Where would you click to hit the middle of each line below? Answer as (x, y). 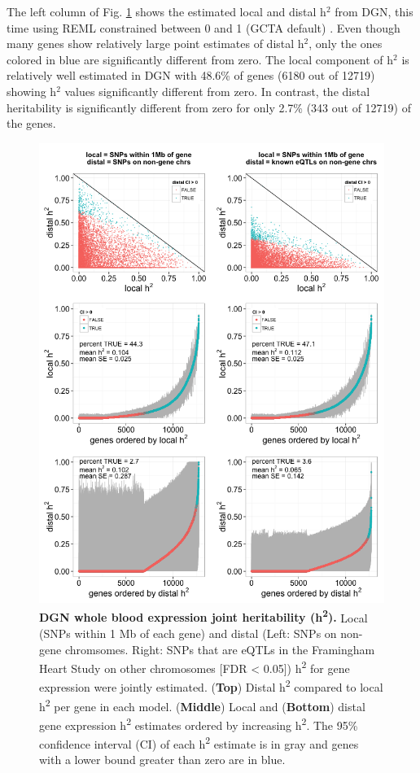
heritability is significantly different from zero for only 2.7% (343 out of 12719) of (209, 107)
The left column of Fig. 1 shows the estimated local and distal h (166, 11)
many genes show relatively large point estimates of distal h (155, 44)
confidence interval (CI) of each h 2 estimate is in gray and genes (199, 742)
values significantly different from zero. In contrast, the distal (217, 91)
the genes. (31, 123)
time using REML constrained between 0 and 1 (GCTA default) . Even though (203, 27)
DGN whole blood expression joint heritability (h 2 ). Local (203, 616)
